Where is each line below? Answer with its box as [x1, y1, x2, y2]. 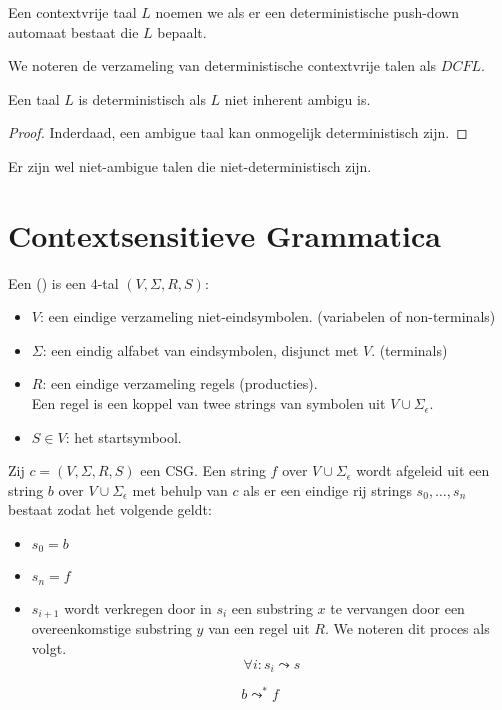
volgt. [31, 637, 67, 658]
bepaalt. [157, 21, 207, 42]
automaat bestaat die [8, 21, 139, 42]
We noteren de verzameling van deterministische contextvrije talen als [8, 55, 437, 76]
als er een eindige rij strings [243, 479, 412, 500]
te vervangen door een [330, 597, 465, 618]
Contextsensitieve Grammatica [8, 214, 441, 255]
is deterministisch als [78, 88, 206, 109]
